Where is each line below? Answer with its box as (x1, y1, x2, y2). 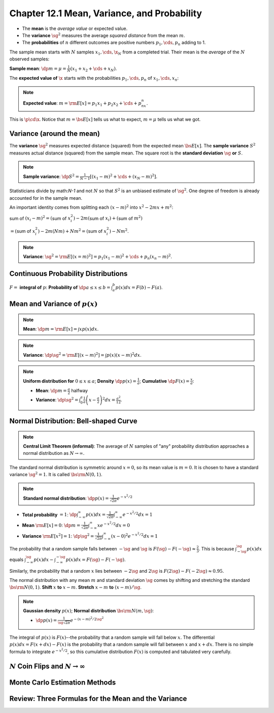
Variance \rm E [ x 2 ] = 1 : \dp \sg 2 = (22, 532, 94, 539)
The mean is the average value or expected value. (22, 25, 128, 32)
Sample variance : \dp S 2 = (23, 173, 80, 179)
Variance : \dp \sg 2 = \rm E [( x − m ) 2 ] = (23, 351, 105, 358)
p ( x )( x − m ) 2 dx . (106, 351, 142, 358)
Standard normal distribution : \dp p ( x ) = (23, 495, 109, 501)
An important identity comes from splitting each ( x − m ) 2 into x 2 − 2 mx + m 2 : (9, 204, 174, 210)
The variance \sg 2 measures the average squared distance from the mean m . (22, 32, 185, 38)
